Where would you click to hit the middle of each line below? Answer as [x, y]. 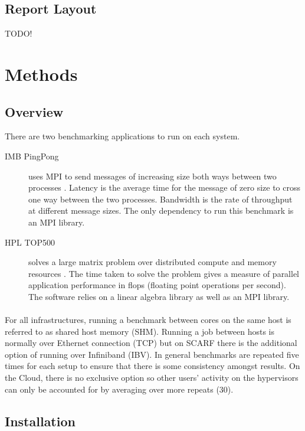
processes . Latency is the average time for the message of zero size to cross [164, 187]
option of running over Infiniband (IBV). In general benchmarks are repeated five [152, 354]
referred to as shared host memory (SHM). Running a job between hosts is [140, 331]
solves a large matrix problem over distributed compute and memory [152, 262]
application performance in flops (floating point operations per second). [157, 285]
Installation [40, 421]
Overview [34, 111]
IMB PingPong [32, 156]
